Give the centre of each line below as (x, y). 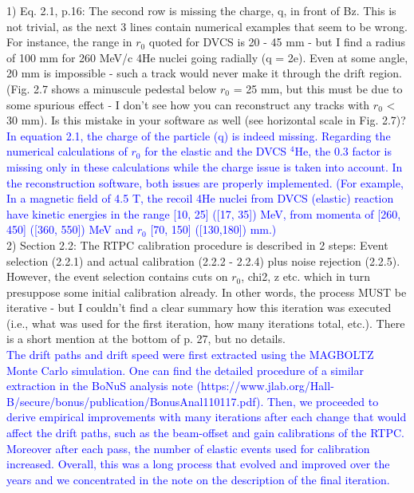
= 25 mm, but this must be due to (318, 88)
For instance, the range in (69, 42)
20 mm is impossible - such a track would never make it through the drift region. (204, 73)
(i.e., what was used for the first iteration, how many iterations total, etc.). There (206, 323)
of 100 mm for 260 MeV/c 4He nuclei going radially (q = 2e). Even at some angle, (207, 57)
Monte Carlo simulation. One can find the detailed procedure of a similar (185, 370)
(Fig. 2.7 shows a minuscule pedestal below (112, 88)
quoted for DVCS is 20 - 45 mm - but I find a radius (277, 42)
